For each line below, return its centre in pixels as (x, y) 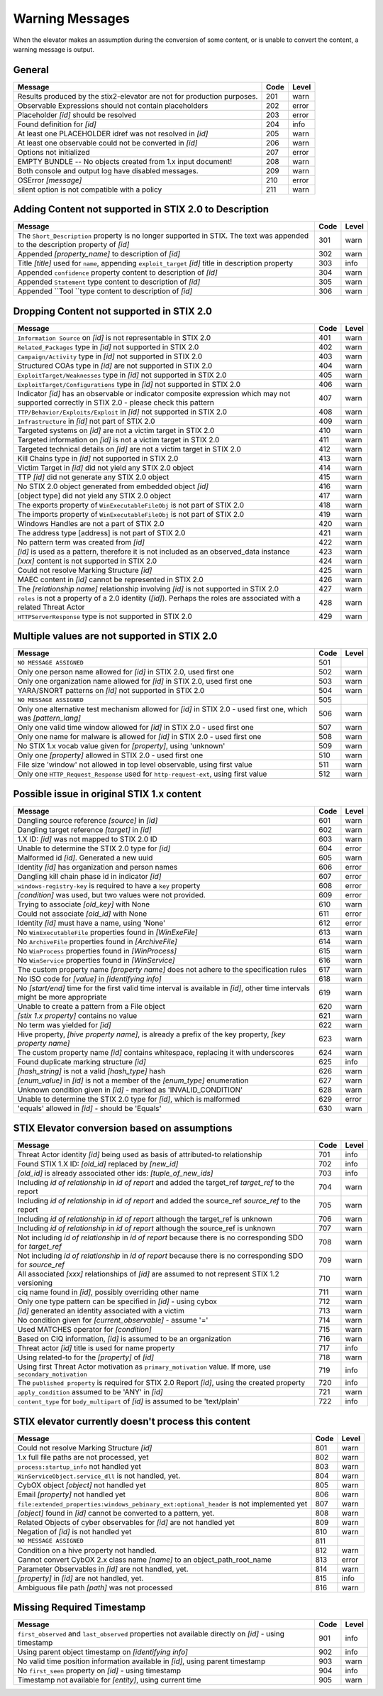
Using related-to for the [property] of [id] (86, 1357)
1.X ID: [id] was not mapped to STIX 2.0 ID (87, 839)
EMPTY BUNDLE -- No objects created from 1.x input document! (125, 161)
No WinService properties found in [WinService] (96, 960)
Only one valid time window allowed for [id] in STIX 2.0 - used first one (136, 728)
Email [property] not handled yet (72, 1494)
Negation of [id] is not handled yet (74, 1531)
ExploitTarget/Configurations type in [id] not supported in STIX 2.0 (129, 384)
